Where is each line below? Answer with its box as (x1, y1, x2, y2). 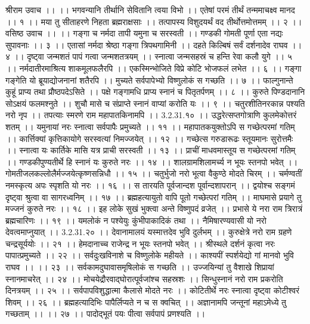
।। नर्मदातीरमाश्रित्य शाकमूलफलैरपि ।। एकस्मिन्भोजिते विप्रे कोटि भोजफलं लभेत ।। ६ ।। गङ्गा (5, 61, 302, 74)
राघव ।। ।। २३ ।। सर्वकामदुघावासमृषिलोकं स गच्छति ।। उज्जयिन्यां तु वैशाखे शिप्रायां (5, 261, 274, 273)
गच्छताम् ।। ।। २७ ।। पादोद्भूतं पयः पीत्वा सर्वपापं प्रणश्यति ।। (5, 307, 206, 320)
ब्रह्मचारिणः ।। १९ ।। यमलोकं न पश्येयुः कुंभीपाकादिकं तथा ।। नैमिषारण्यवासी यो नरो (5, 214, 266, 226)
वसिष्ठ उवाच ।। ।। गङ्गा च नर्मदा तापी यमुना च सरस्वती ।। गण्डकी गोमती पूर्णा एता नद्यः (5, 27, 283, 39)
